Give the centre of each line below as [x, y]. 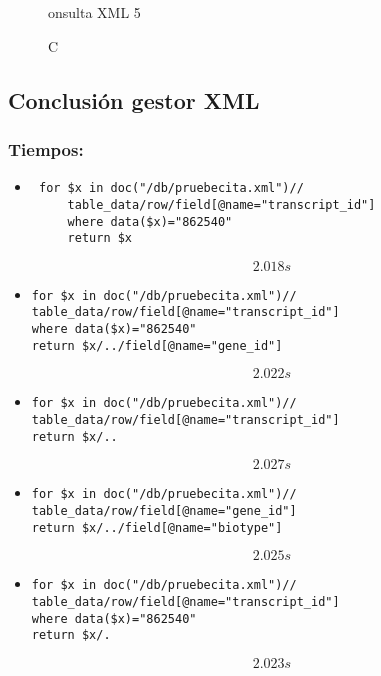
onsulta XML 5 [94, 12]
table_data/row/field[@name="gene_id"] [164, 511]
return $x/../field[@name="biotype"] [157, 527]
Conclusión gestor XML [134, 99]
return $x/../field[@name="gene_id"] [157, 345]
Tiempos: [46, 148]
